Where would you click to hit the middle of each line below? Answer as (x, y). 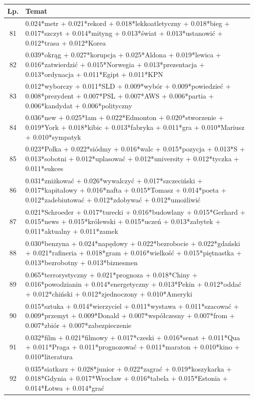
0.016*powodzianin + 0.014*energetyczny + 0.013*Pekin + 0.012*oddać (133, 284)
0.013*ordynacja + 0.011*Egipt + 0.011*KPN (94, 74)
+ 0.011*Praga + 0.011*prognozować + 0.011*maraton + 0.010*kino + (133, 347)
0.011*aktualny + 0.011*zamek (72, 231)
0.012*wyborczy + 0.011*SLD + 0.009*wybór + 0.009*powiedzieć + (128, 86)
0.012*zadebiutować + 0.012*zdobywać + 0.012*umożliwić (113, 199)
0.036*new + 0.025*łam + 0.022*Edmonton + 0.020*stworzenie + (125, 117)
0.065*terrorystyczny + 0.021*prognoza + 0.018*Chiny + (112, 274)
